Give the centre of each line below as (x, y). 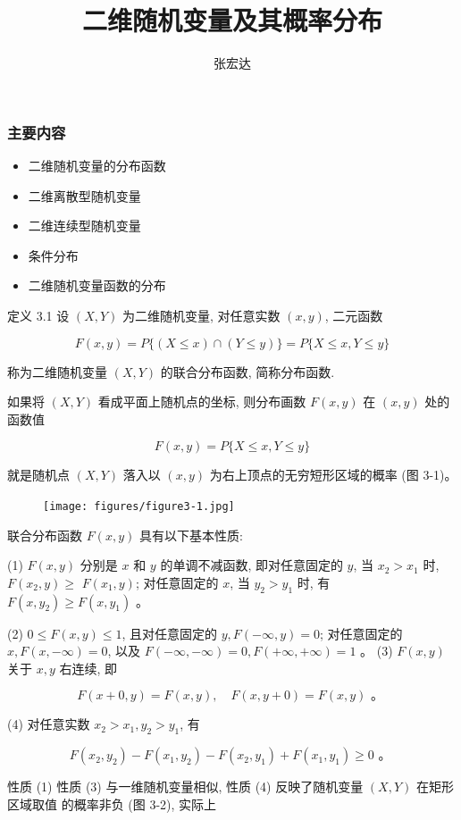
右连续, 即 (88, 668)
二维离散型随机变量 (84, 195)
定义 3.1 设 (38, 315)
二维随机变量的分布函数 (97, 166)
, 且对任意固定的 (170, 633)
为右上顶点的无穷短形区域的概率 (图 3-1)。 (333, 475)
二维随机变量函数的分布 (97, 285)
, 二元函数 (354, 315)
